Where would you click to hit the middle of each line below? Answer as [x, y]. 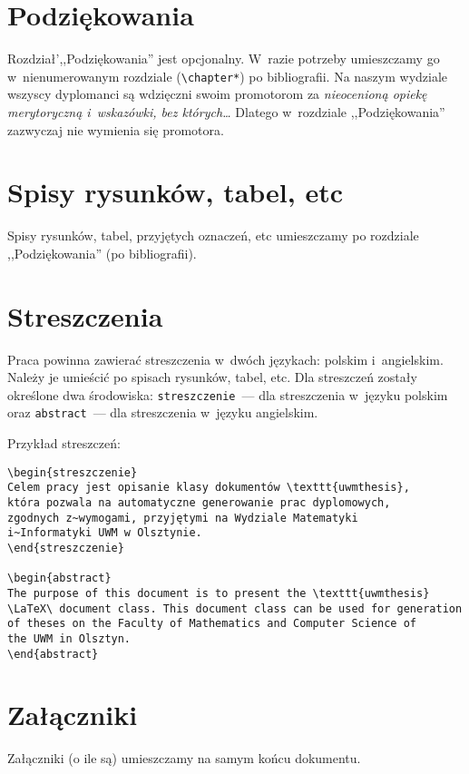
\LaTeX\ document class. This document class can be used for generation [235, 608]
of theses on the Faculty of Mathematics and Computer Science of [212, 624]
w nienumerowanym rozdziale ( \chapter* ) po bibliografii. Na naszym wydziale [228, 76]
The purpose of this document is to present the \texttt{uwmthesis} [219, 593]
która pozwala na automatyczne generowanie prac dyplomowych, [199, 503]
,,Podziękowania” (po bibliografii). [102, 253]
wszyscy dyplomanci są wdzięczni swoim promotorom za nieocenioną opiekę [217, 94]
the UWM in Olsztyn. [69, 638]
